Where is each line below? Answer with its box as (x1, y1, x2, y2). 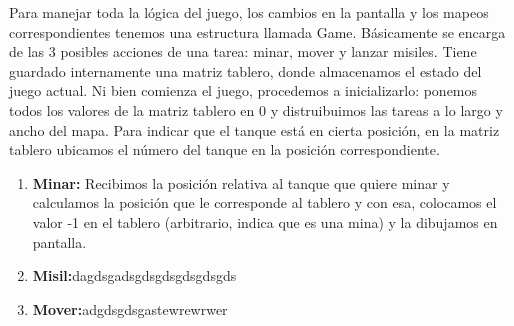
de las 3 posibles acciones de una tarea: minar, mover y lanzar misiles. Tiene (9, 41, 477, 62)
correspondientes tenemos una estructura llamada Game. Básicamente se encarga (9, 21, 506, 42)
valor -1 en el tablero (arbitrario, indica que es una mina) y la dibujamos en (32, 211, 498, 232)
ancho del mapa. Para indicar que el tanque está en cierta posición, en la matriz (9, 119, 500, 140)
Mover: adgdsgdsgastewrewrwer (32, 298, 228, 319)
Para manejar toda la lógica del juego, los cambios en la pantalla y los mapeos (9, 2, 489, 22)
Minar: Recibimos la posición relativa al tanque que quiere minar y (32, 172, 450, 193)
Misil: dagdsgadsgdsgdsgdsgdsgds (32, 265, 237, 286)
